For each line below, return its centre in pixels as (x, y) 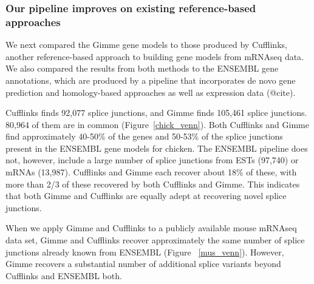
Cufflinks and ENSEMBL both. (64, 275)
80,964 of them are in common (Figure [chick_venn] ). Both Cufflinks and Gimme (157, 124)
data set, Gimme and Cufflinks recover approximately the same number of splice (155, 240)
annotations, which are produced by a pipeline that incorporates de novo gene (151, 80)
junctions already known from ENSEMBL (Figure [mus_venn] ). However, (145, 252)
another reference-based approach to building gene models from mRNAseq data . (155, 56)
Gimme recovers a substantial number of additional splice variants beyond (143, 264)
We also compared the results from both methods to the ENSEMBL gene (142, 68)
